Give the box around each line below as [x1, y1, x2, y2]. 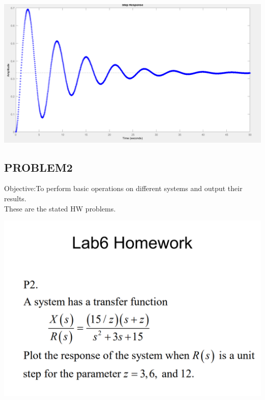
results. [4, 193, 26, 204]
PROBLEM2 [4, 159, 73, 175]
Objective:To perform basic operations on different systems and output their [4, 183, 243, 194]
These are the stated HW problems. [4, 203, 116, 214]
